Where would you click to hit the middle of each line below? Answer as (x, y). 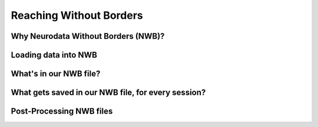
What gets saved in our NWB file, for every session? (108, 93)
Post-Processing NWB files (62, 111)
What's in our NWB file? (56, 74)
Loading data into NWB (54, 55)
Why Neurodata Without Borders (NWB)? (88, 36)
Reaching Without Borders (77, 15)
